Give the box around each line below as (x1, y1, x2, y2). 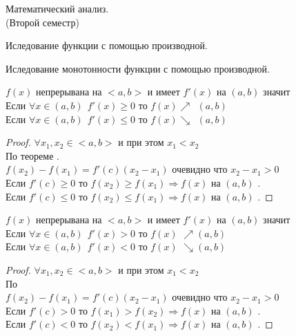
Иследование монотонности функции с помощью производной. (6, 61, 270, 75)
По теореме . (6, 148, 59, 162)
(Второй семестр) (6, 15, 79, 29)
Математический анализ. (6, 1, 109, 15)
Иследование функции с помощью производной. (6, 38, 208, 53)
